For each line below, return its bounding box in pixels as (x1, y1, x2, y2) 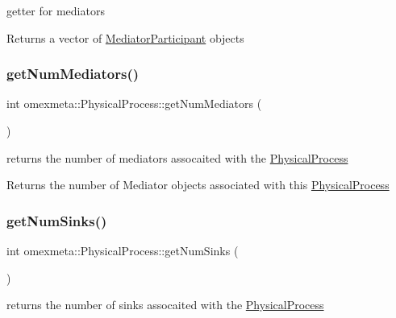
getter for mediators (6, 2, 105, 19)
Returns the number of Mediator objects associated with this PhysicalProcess (6, 176, 390, 193)
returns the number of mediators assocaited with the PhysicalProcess (6, 149, 348, 166)
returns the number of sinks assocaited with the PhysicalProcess (6, 296, 324, 313)
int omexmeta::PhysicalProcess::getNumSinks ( (6, 242, 239, 258)
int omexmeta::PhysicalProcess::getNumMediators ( (6, 95, 262, 112)
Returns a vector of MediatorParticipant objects (6, 29, 244, 46)
